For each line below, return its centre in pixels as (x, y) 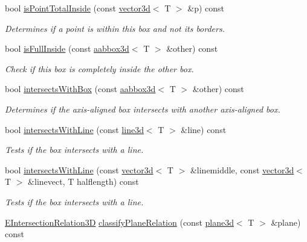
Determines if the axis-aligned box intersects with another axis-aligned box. (143, 109)
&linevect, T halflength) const (83, 181)
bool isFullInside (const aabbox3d (67, 48)
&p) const (206, 8)
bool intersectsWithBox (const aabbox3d (80, 89)
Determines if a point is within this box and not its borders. (115, 28)
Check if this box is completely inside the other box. (99, 68)
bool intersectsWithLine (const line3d (74, 129)
